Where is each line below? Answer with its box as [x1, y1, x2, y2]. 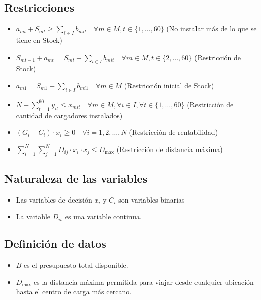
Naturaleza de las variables [4, 170, 148, 186]
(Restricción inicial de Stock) [124, 80, 214, 90]
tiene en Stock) [16, 35, 62, 45]
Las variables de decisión [16, 194, 92, 205]
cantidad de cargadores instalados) [16, 110, 123, 120]
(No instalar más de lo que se [166, 23, 257, 34]
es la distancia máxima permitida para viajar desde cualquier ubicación [34, 276, 254, 287]
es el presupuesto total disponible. [24, 260, 128, 270]
